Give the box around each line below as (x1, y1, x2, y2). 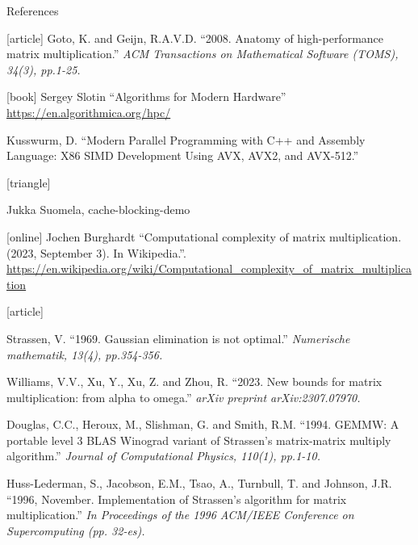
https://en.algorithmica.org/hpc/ (6, 103, 171, 120)
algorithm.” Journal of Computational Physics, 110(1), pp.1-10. (6, 447, 320, 464)
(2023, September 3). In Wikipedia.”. (6, 244, 186, 261)
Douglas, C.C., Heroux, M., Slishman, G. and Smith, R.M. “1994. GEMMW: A (6, 416, 399, 433)
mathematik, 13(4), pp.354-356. (6, 346, 163, 363)
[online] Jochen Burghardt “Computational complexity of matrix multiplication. (6, 228, 402, 245)
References (6, 2, 59, 19)
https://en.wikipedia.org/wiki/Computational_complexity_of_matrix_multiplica (6, 260, 412, 277)
